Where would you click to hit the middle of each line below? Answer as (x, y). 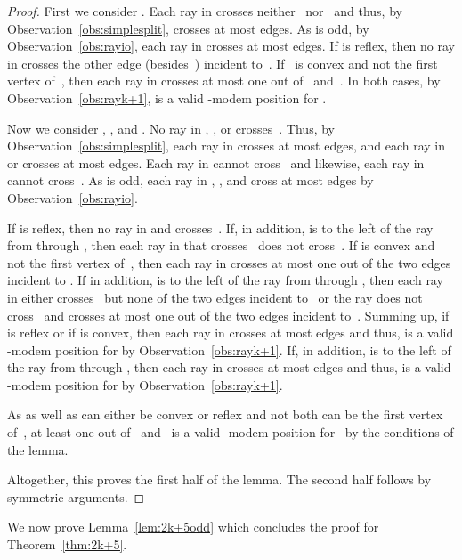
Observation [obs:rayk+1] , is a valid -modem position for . (167, 97)
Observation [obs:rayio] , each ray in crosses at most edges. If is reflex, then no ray (231, 46)
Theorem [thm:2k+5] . (67, 544)
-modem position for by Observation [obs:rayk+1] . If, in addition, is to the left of (229, 349)
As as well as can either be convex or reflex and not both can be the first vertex (225, 414)
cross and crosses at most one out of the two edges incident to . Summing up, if (228, 315)
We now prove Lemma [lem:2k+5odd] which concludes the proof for (193, 527)
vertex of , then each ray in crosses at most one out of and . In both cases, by (224, 81)
